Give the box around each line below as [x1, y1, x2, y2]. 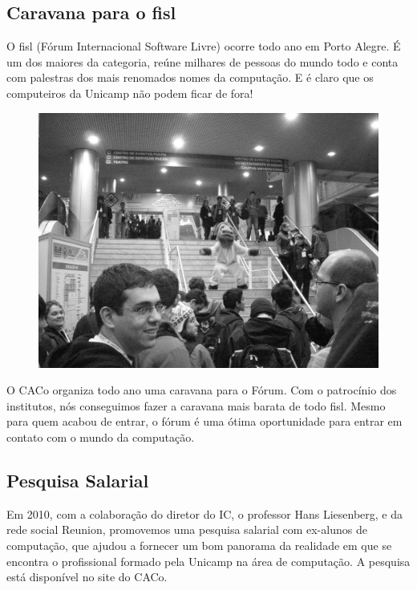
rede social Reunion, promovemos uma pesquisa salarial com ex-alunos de [6, 521, 367, 538]
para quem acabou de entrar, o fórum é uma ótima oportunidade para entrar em [6, 413, 403, 430]
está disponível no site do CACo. [6, 568, 168, 585]
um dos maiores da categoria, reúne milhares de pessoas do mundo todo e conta [6, 53, 399, 70]
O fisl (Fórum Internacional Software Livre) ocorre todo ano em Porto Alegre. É [6, 38, 401, 55]
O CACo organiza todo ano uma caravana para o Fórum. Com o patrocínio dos [6, 382, 397, 398]
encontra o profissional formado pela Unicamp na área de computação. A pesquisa [6, 552, 411, 569]
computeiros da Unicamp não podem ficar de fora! [6, 84, 253, 101]
